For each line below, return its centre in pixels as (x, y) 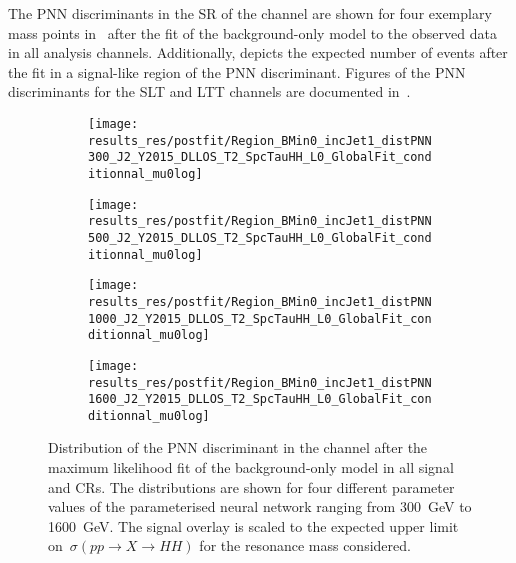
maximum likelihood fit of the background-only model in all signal (251, 467)
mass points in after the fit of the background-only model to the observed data (252, 32)
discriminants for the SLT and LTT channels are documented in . (209, 91)
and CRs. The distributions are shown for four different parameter (251, 486)
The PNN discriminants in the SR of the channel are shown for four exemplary (250, 13)
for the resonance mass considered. (305, 545)
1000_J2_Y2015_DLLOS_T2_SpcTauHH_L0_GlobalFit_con (260, 318)
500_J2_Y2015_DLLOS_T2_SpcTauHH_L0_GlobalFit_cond (260, 237)
